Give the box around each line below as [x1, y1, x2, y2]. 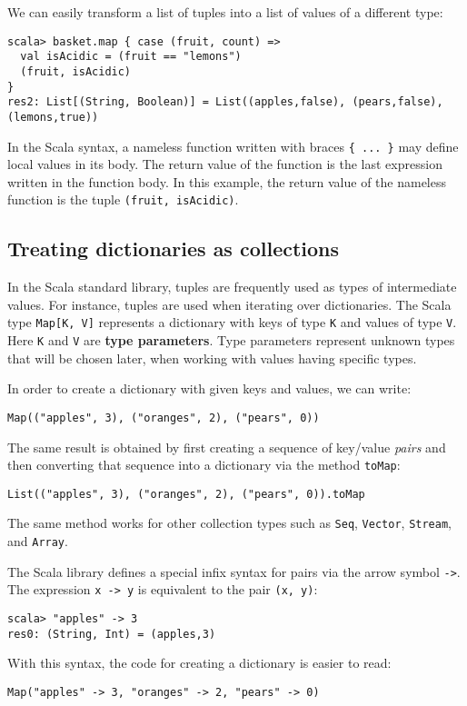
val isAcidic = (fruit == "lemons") [20, 50, 242, 64]
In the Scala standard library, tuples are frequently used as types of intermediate [7, 277, 457, 296]
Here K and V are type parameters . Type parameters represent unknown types [7, 331, 455, 350]
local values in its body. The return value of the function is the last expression [7, 154, 442, 174]
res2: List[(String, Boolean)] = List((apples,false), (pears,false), [7, 95, 443, 109]
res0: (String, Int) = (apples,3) [7, 627, 216, 641]
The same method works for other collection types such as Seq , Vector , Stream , [7, 513, 452, 532]
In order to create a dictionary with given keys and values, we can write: [7, 379, 412, 398]
